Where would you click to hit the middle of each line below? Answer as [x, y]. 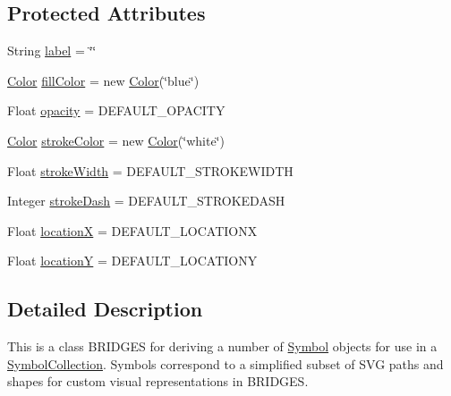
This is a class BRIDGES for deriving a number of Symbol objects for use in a [222, 346]
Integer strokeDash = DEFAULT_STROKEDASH [146, 201]
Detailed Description [105, 309]
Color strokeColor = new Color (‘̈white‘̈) [116, 140]
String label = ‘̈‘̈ [52, 51]
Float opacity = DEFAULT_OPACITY [116, 110]
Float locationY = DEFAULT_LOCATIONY [132, 261]
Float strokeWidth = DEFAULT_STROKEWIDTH [150, 170]
